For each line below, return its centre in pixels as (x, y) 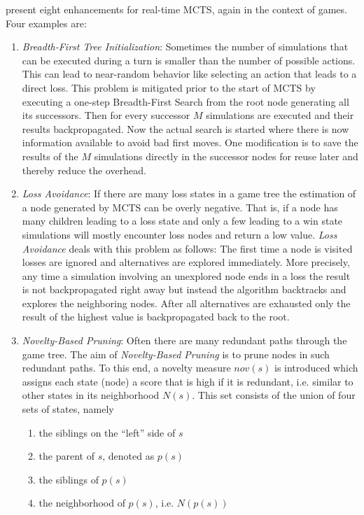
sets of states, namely (68, 409)
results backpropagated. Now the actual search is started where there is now (185, 128)
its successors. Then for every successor (106, 115)
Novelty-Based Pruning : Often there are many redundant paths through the (184, 340)
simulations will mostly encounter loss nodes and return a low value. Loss (180, 234)
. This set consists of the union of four (274, 395)
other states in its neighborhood (91, 395)
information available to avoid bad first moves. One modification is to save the (190, 142)
